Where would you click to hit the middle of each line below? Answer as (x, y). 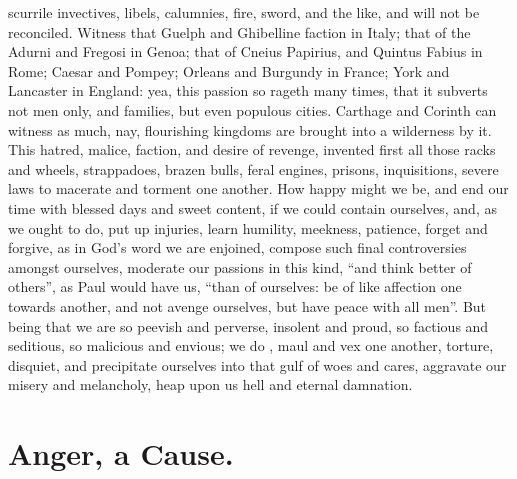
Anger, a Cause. (121, 453)
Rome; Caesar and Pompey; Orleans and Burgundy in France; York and (229, 70)
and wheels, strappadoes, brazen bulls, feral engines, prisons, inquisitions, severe (253, 168)
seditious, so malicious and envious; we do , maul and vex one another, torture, (251, 345)
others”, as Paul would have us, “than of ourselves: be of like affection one (235, 286)
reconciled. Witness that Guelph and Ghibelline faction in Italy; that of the (239, 31)
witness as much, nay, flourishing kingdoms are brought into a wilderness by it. (250, 129)
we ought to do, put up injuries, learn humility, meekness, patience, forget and (248, 227)
